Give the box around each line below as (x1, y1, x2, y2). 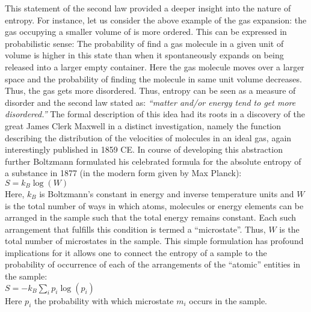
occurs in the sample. (189, 294, 268, 307)
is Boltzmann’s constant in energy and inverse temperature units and (39, 187, 294, 200)
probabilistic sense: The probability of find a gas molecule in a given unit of (5, 37, 284, 49)
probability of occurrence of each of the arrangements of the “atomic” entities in (5, 258, 301, 271)
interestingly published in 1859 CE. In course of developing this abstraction (5, 143, 283, 156)
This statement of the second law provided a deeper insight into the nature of (5, 2, 291, 14)
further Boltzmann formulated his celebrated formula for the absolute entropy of (5, 154, 301, 167)
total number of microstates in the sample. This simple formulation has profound (5, 234, 304, 247)
